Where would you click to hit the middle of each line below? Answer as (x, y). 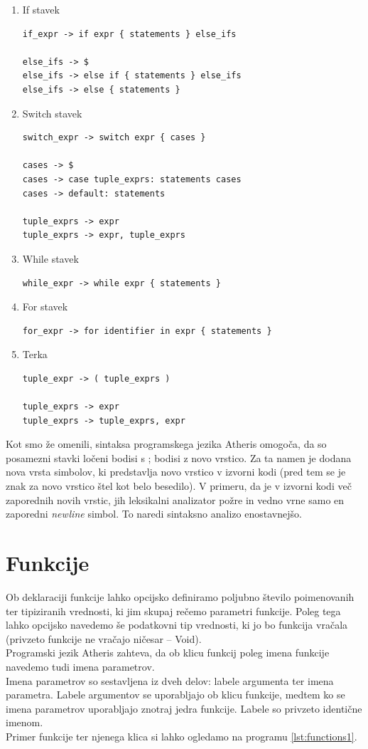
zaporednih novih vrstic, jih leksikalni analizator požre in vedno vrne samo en (175, 499)
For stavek (45, 307)
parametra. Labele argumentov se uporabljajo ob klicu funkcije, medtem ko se (175, 695)
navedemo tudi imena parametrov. (80, 666)
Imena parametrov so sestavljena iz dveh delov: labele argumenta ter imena (170, 680)
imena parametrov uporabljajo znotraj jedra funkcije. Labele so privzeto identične (184, 708)
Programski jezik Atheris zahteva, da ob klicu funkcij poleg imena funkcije (168, 653)
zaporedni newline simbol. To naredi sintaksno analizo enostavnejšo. (154, 514)
